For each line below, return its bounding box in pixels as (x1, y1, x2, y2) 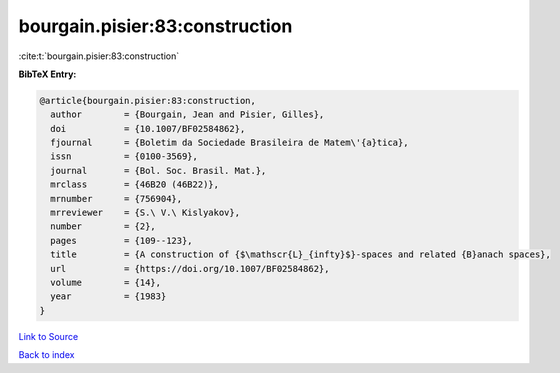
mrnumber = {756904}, (50, 193, 183, 204)
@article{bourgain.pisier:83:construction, (39, 95, 257, 106)
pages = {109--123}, (50, 235, 194, 246)
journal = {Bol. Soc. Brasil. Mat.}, (50, 165, 267, 176)
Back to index (18, 349, 75, 361)
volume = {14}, (50, 277, 162, 288)
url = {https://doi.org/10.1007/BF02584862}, (50, 263, 330, 274)
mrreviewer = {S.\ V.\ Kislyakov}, (50, 207, 240, 219)
